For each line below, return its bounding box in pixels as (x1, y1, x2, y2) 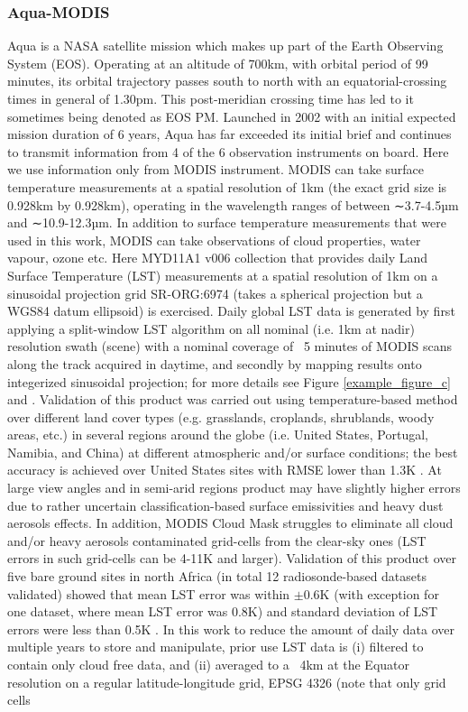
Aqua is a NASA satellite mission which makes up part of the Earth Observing (7, 36, 444, 55)
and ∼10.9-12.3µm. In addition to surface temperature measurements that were (7, 213, 446, 232)
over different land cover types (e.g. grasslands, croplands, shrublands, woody (7, 407, 435, 426)
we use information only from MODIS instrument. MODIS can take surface (7, 160, 425, 179)
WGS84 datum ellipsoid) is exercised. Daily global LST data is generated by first (7, 301, 455, 320)
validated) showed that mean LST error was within (7, 584, 290, 603)
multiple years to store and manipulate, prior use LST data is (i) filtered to (7, 637, 424, 656)
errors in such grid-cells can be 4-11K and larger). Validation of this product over (7, 549, 457, 568)
